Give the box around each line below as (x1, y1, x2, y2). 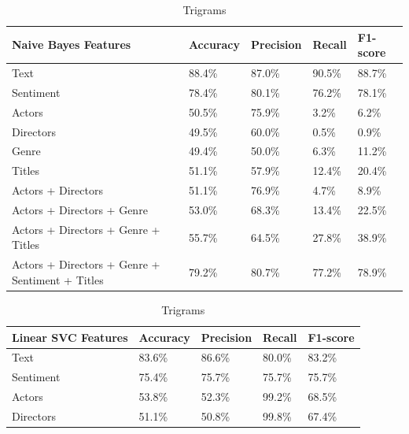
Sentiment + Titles (12, 271, 104, 287)
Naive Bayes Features (12, 36, 131, 53)
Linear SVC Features (12, 328, 128, 345)
